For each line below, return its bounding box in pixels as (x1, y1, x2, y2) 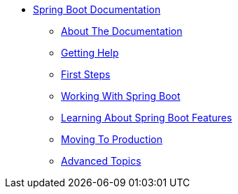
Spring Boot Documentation (33, 3, 161, 15)
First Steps (61, 68, 111, 80)
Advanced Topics (61, 155, 141, 167)
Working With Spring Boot (61, 90, 181, 102)
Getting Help (61, 47, 119, 59)
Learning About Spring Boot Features (61, 112, 232, 124)
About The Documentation (61, 25, 183, 37)
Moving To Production (61, 133, 162, 145)
